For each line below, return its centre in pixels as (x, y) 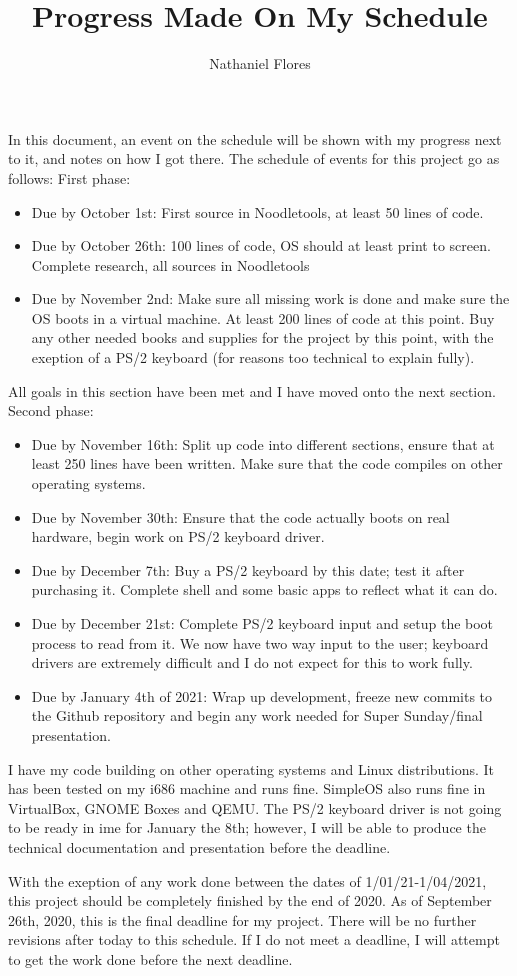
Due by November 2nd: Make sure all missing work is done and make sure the (270, 298)
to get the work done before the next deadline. (150, 958)
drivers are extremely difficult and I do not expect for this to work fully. (252, 662)
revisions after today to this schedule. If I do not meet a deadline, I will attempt (254, 939)
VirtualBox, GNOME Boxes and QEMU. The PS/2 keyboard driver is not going (255, 807)
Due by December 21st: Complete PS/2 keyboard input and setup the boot (262, 623)
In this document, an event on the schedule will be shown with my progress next (255, 138)
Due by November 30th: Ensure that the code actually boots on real (240, 516)
